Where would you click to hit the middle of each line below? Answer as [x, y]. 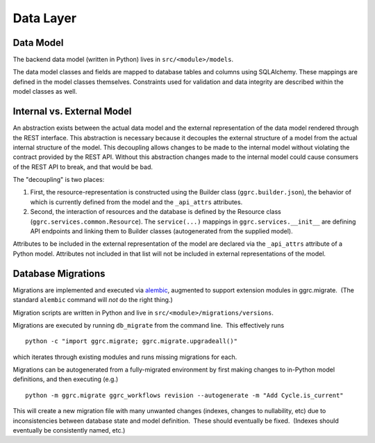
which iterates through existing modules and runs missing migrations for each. [125, 357]
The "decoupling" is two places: [59, 180]
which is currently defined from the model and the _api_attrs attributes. [136, 202]
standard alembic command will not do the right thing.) [93, 300]
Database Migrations [59, 273]
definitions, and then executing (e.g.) [66, 379]
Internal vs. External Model [72, 111]
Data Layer [44, 18]
